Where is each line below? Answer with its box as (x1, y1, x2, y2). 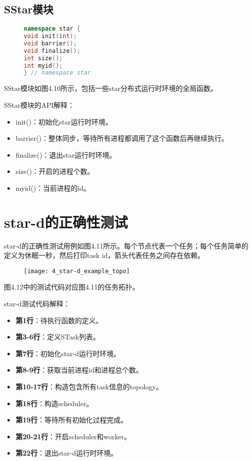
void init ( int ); (24, 33, 77, 40)
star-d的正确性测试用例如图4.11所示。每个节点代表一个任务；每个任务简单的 (4, 240, 249, 251)
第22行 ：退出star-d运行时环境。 (15, 448, 118, 458)
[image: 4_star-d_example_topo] (24, 267, 130, 275)
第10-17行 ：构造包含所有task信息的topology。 (15, 381, 163, 392)
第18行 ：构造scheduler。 (15, 398, 93, 408)
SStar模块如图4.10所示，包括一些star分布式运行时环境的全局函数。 (4, 83, 217, 93)
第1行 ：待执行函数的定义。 (15, 315, 103, 325)
